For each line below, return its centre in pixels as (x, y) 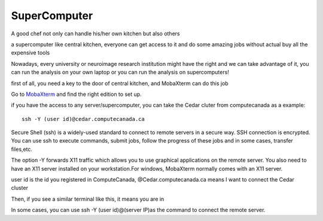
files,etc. (22, 149)
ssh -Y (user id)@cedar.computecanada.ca (83, 119)
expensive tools (31, 53)
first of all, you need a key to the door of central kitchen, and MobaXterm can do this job (120, 83)
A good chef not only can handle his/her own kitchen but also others (95, 34)
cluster (19, 188)
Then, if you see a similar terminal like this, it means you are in (88, 199)
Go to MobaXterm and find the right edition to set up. (76, 94)
